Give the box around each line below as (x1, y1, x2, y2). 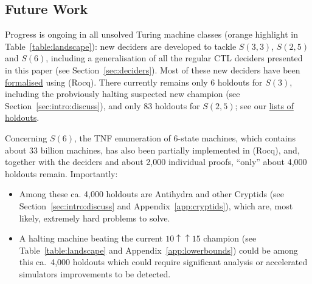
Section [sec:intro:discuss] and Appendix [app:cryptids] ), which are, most (19, 199, 293, 212)
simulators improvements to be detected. (19, 267, 171, 280)
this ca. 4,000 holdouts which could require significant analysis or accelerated (19, 255, 308, 268)
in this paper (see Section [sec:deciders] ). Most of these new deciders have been (5, 63, 300, 76)
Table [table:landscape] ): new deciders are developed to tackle (5, 39, 237, 52)
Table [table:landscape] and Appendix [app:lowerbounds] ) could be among (19, 243, 298, 256)
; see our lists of (235, 99, 294, 112)
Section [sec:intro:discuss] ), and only (5, 99, 141, 112)
